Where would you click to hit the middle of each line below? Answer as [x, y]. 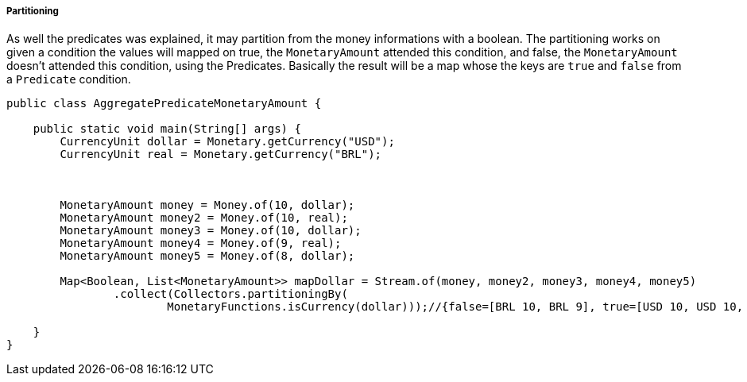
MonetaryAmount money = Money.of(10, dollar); [207, 205]
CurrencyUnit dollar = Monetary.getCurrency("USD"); [227, 142]
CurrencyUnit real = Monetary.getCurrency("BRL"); [221, 154]
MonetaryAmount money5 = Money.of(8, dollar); [207, 256]
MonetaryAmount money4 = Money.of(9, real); [201, 243]
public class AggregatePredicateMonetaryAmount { [164, 104]
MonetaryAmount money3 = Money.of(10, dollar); [211, 231]
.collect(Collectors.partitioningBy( [230, 294]
